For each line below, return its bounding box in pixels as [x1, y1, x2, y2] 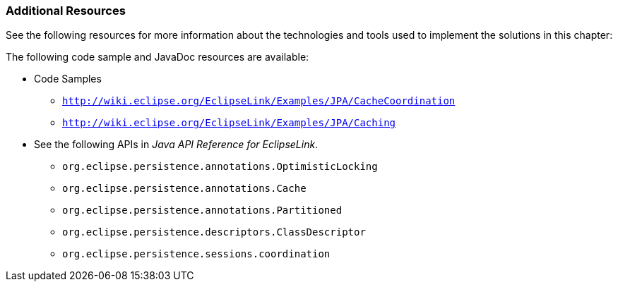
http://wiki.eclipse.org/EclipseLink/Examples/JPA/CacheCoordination [62, 95, 456, 107]
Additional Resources [6, 4, 126, 18]
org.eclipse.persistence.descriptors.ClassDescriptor [62, 226, 366, 238]
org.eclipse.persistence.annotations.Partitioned [62, 204, 343, 216]
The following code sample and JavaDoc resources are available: [6, 51, 309, 63]
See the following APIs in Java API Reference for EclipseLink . [34, 138, 319, 151]
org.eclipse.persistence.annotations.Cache [62, 183, 307, 195]
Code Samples [34, 73, 102, 85]
